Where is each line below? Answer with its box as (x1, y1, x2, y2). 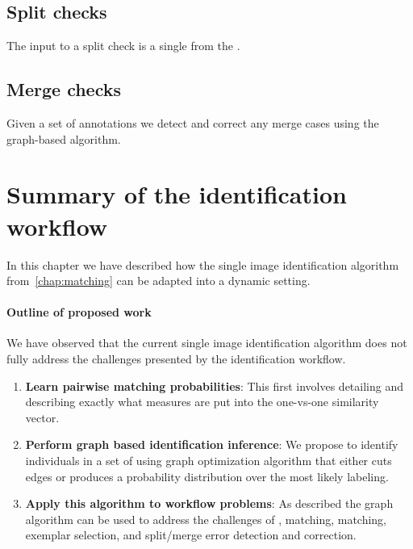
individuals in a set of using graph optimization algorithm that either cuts (25, 452, 392, 469)
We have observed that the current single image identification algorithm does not (6, 334, 407, 351)
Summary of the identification (6, 178, 347, 211)
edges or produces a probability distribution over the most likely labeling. (25, 467, 389, 484)
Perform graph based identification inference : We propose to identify (25, 436, 398, 453)
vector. (25, 409, 60, 425)
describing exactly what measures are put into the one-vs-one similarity (25, 393, 379, 410)
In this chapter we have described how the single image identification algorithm (6, 256, 399, 273)
